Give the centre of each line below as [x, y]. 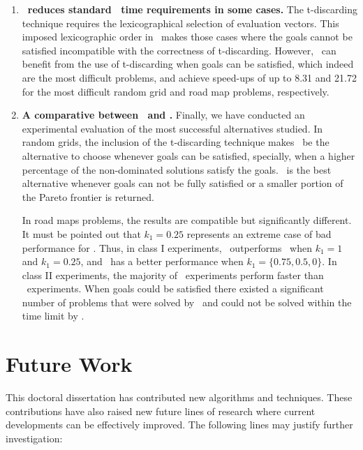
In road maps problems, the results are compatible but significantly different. [187, 220]
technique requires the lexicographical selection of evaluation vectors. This [180, 23]
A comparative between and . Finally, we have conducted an [163, 115]
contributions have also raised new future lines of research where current [161, 411]
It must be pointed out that [81, 233]
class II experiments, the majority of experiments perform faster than [173, 275]
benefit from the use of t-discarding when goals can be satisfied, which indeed [188, 64]
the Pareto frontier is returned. [88, 196]
